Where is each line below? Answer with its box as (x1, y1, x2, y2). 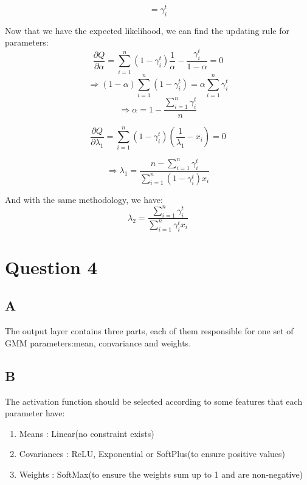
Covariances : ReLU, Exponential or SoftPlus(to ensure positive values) (19, 447, 286, 460)
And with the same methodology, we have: (5, 193, 163, 205)
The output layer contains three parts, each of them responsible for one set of (5, 325, 294, 337)
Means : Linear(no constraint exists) (19, 427, 154, 439)
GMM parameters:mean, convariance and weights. (5, 336, 191, 349)
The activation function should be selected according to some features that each (5, 394, 303, 407)
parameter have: (5, 407, 65, 419)
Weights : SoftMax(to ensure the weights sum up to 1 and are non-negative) (19, 468, 303, 481)
